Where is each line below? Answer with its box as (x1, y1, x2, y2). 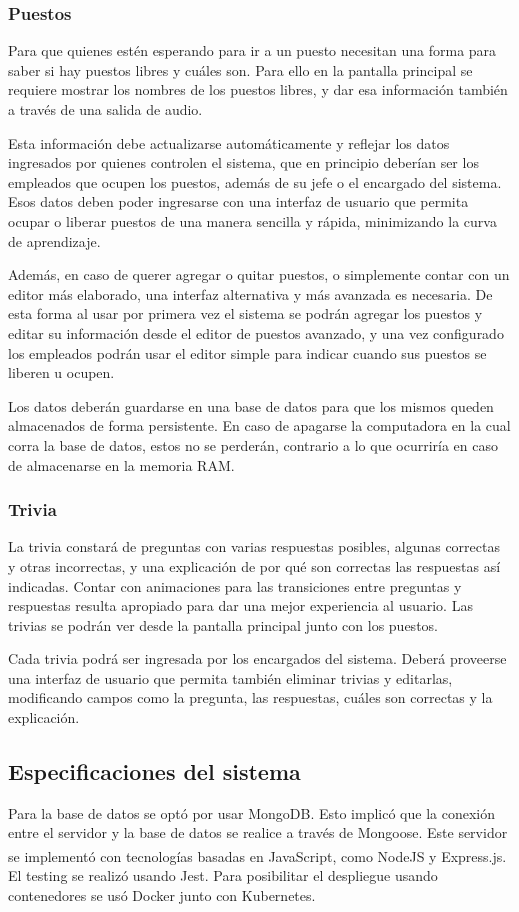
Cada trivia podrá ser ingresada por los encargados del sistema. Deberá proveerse (8, 648, 507, 669)
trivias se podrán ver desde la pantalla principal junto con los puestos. (8, 614, 438, 635)
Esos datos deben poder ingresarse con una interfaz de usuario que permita (8, 191, 469, 212)
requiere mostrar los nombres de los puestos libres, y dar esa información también (8, 79, 508, 100)
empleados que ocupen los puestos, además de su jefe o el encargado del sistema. (8, 171, 502, 192)
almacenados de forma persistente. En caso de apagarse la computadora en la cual (8, 415, 511, 436)
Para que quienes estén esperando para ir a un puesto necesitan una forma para (8, 40, 497, 61)
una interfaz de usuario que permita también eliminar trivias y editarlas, (8, 667, 453, 688)
